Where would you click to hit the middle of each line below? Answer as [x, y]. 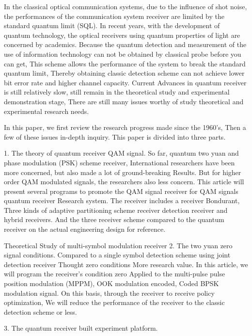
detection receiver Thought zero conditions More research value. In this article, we [126, 264]
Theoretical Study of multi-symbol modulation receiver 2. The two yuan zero [118, 245]
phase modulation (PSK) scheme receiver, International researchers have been [119, 162]
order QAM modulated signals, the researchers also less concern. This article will [124, 182]
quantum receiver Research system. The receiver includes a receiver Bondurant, [122, 200]
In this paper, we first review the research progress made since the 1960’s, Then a [125, 127]
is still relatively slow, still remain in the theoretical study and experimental [117, 92]
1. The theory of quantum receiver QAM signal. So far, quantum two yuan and [121, 153]
